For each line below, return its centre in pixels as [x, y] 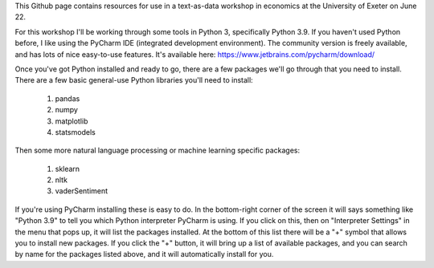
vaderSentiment [82, 191]
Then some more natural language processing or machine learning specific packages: [158, 150]
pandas [68, 98]
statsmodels [75, 132]
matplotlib [72, 121]
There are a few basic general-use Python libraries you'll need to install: [134, 80]
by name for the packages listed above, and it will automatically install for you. [144, 254]
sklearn [68, 169]
